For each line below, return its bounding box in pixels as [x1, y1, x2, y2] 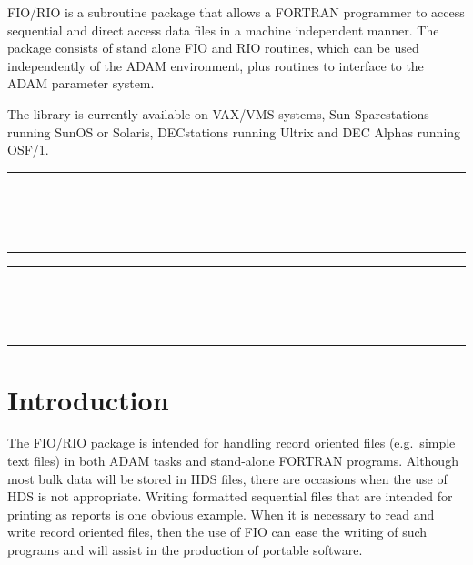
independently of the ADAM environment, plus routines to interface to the [7, 55, 424, 75]
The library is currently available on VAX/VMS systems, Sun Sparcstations [7, 104, 429, 123]
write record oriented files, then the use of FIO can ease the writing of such [7, 522, 428, 541]
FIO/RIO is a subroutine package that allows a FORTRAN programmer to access [7, 3, 465, 21]
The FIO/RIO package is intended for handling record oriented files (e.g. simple [7, 433, 456, 452]
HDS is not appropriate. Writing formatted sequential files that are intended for [7, 487, 453, 506]
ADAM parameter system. [7, 74, 155, 93]
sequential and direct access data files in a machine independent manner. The [7, 20, 439, 39]
